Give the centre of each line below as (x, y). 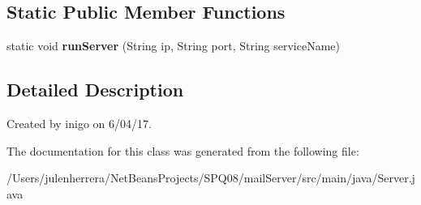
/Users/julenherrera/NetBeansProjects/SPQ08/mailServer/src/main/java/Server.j (211, 178)
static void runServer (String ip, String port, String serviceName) (174, 46)
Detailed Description (95, 90)
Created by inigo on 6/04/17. (79, 123)
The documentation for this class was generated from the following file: (183, 150)
